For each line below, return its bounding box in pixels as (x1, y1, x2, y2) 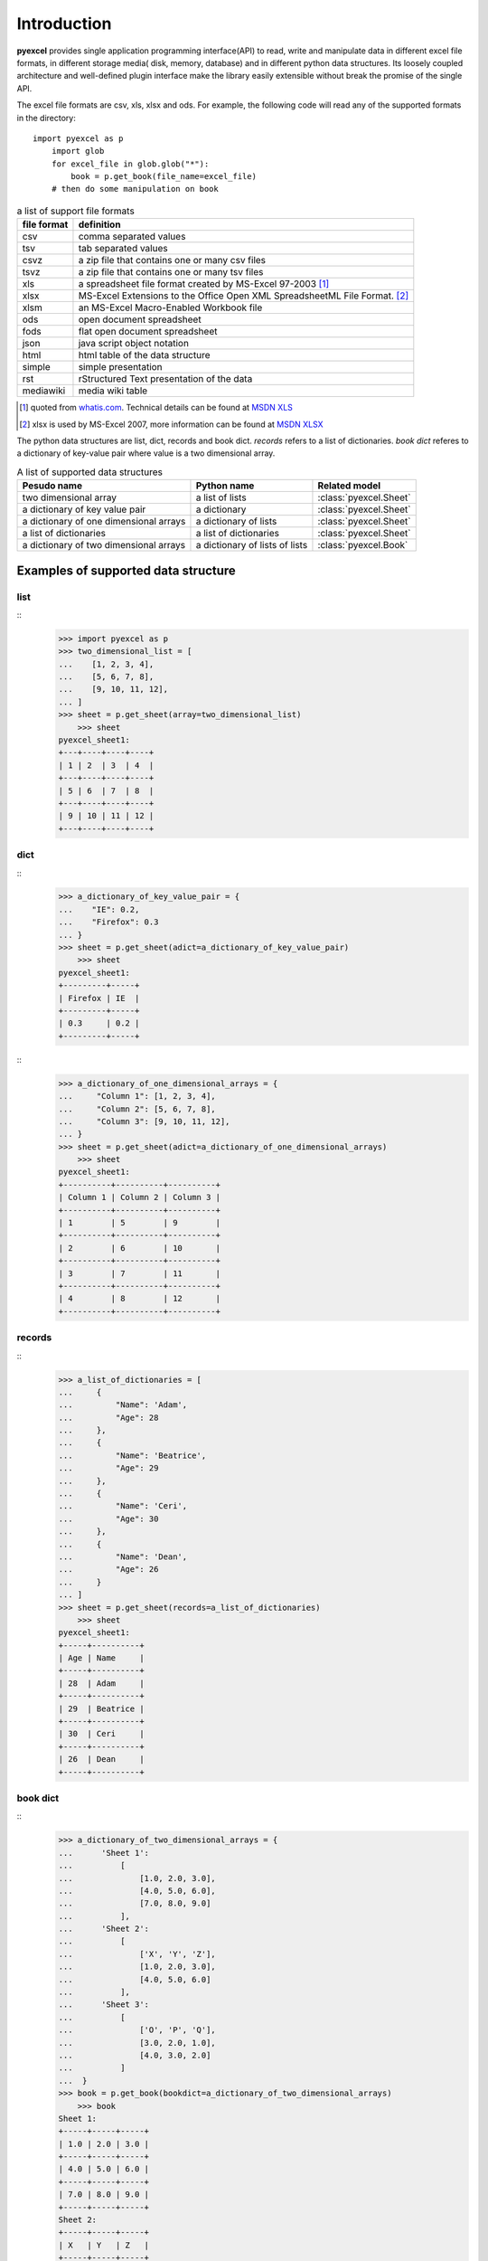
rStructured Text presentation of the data (78, 373, 253, 385)
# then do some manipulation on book (51, 184, 219, 194)
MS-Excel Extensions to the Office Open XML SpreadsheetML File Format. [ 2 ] (78, 289, 409, 302)
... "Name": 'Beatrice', (58, 1450, 207, 1461)
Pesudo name (22, 479, 83, 492)
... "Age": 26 (58, 1565, 159, 1575)
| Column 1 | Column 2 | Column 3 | (58, 1192, 221, 1203)
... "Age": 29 (58, 1463, 159, 1473)
